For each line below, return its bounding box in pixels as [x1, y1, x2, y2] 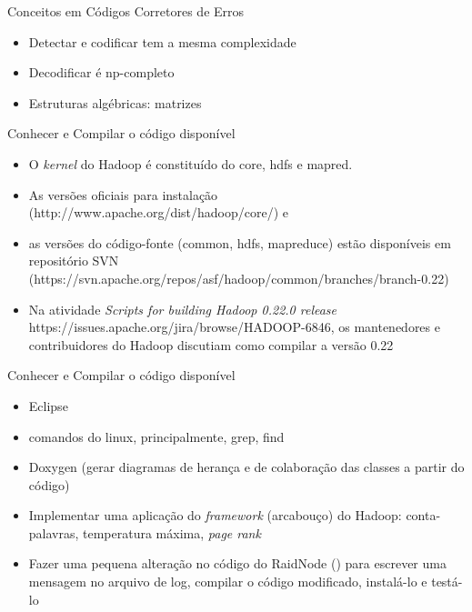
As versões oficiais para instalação [28, 185, 218, 204]
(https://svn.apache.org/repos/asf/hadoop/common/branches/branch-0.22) [28, 268, 449, 287]
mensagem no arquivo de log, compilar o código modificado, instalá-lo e [28, 572, 427, 591]
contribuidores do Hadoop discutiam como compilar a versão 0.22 [28, 335, 394, 354]
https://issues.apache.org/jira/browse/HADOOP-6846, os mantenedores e [28, 317, 440, 336]
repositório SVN [28, 251, 119, 270]
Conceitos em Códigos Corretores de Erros [7, 2, 245, 20]
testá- [431, 572, 463, 591]
